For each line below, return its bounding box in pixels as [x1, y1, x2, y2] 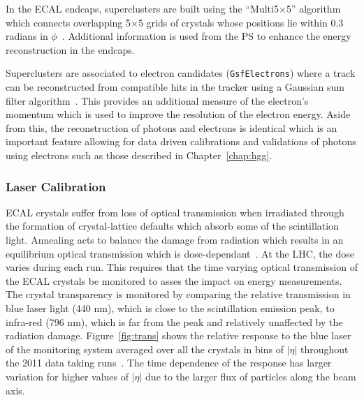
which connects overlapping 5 [6, 15, 131, 29]
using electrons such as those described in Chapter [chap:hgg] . [6, 148, 272, 162]
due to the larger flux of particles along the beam [145, 369, 356, 383]
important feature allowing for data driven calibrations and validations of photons [6, 134, 356, 149]
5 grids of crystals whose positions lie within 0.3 [138, 15, 344, 29]
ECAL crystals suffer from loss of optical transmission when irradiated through [6, 205, 344, 219]
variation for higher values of [6, 369, 129, 383]
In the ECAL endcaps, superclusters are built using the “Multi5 [6, 1, 279, 15]
